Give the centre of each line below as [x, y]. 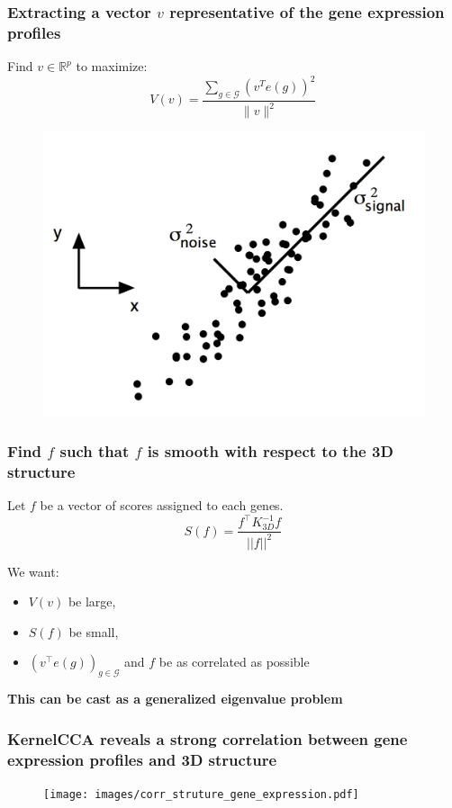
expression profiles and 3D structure [142, 759]
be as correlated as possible [234, 662]
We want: [33, 571]
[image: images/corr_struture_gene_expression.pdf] [201, 794]
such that [95, 450]
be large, [92, 602]
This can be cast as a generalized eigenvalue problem [175, 699]
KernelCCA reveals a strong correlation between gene [208, 738]
